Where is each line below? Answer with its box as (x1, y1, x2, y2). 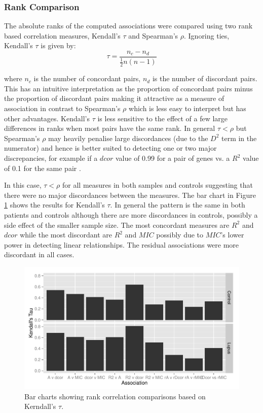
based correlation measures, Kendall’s (4, 30, 121, 41)
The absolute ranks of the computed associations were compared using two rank (4, 20, 253, 31)
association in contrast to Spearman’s (4, 103, 121, 114)
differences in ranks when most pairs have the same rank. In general (4, 123, 215, 133)
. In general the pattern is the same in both (110, 199, 245, 210)
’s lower (220, 229, 244, 240)
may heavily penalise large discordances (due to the (48, 132, 208, 143)
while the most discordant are (20, 229, 112, 240)
